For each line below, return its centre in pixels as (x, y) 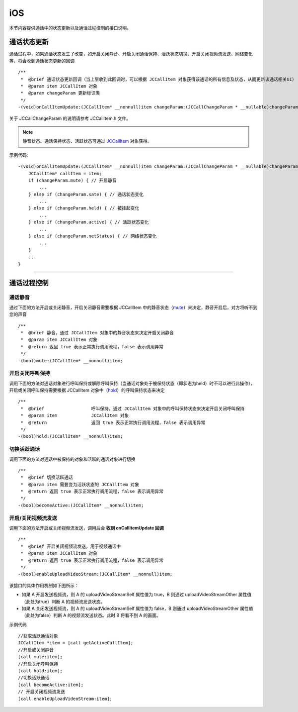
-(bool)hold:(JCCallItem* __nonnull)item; (71, 436)
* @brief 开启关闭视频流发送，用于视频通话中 (71, 546)
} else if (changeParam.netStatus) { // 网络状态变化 (92, 236)
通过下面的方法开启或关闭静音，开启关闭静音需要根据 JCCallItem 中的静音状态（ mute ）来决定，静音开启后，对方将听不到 (133, 307)
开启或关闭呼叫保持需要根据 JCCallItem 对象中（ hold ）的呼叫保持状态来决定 (87, 390)
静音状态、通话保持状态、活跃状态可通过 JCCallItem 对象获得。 (87, 141)
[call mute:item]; (40, 657)
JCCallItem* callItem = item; (65, 173)
